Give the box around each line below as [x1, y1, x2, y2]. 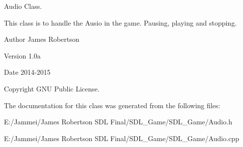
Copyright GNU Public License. [4, 83, 100, 93]
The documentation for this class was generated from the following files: [4, 100, 220, 110]
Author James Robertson [4, 34, 80, 44]
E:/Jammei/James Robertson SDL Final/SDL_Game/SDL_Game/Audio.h [4, 117, 232, 127]
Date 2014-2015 [4, 67, 51, 77]
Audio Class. [4, 1, 42, 11]
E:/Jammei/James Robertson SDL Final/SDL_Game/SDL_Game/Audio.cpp [4, 133, 239, 143]
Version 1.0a [4, 50, 41, 60]
